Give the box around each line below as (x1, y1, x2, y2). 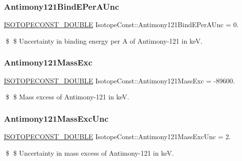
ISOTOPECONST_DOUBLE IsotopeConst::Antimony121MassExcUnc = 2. (4, 131, 231, 142)
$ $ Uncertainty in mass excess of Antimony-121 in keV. (5, 147, 174, 158)
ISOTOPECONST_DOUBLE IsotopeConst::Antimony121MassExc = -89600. (4, 75, 235, 85)
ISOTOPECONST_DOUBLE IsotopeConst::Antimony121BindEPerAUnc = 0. (4, 19, 239, 30)
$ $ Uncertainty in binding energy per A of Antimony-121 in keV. (5, 35, 203, 46)
